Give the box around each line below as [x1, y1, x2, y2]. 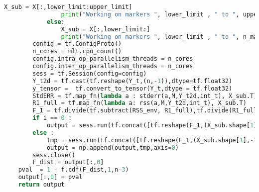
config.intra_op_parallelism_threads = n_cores [32, 55, 193, 63]
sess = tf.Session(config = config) [32, 70, 147, 77]
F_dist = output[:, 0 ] [32, 159, 104, 166]
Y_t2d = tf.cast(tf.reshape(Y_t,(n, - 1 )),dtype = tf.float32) [32, 77, 233, 85]
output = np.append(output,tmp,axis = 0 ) [46, 144, 179, 151]
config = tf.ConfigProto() [32, 40, 122, 48]
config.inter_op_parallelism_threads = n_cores [32, 63, 193, 70]
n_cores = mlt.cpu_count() [32, 48, 122, 55]
